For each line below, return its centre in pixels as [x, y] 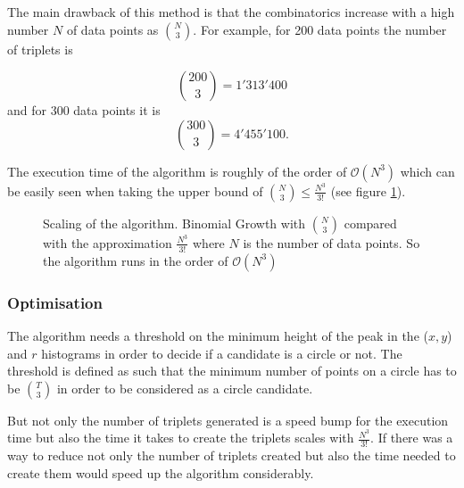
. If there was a [412, 438]
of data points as [112, 29]
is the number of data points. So [331, 242]
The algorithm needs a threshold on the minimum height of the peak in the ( [218, 335]
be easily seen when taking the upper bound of [135, 190]
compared [370, 223]
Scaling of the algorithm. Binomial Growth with [174, 223]
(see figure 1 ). [368, 190]
